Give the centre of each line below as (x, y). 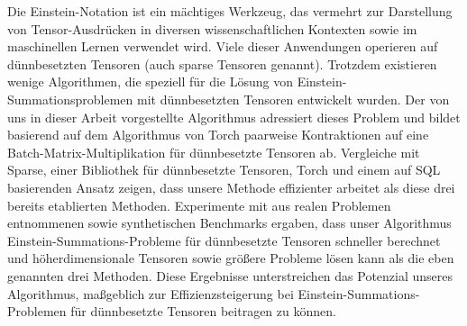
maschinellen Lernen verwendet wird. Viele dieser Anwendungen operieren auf (223, 46)
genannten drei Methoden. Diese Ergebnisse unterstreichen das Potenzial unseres (230, 275)
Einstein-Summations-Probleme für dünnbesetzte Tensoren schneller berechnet (224, 240)
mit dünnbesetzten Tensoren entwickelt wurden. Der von (293, 99)
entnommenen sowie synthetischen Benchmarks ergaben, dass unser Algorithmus (229, 223)
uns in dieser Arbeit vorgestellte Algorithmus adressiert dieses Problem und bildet (234, 117)
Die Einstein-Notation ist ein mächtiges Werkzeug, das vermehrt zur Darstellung (230, 11)
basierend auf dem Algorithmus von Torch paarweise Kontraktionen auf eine (218, 135)
